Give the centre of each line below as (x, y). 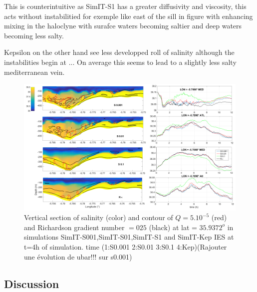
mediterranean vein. (34, 72)
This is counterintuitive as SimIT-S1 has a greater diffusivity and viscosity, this (125, 6)
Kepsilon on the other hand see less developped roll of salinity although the (119, 52)
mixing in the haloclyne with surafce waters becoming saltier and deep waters (123, 26)
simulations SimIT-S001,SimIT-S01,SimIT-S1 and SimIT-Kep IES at (129, 237)
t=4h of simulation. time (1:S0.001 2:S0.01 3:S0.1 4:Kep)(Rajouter (126, 246)
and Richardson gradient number (74, 227)
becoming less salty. (34, 35)
